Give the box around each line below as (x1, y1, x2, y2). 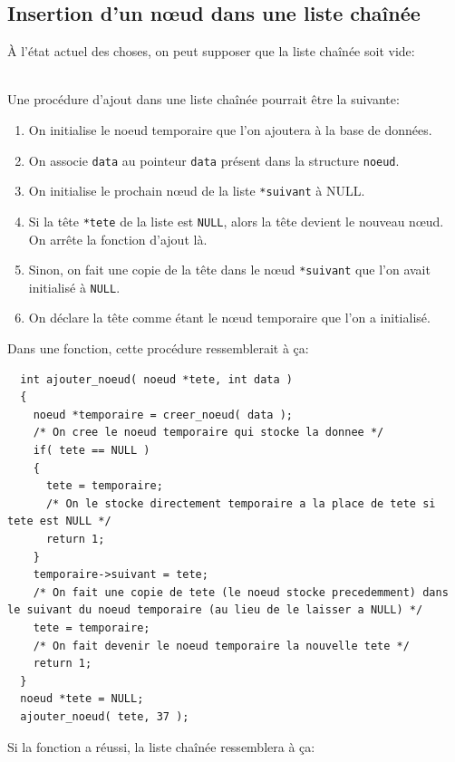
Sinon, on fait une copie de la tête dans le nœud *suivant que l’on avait (28, 260, 431, 279)
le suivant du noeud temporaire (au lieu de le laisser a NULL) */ (7, 603, 423, 617)
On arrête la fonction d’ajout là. (28, 229, 208, 248)
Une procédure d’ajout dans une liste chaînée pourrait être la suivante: (7, 90, 400, 109)
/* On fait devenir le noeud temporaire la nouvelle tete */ (33, 639, 410, 652)
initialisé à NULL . (28, 277, 121, 296)
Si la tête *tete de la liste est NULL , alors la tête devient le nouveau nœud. (28, 211, 444, 230)
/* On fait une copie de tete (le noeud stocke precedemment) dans (33, 585, 449, 599)
